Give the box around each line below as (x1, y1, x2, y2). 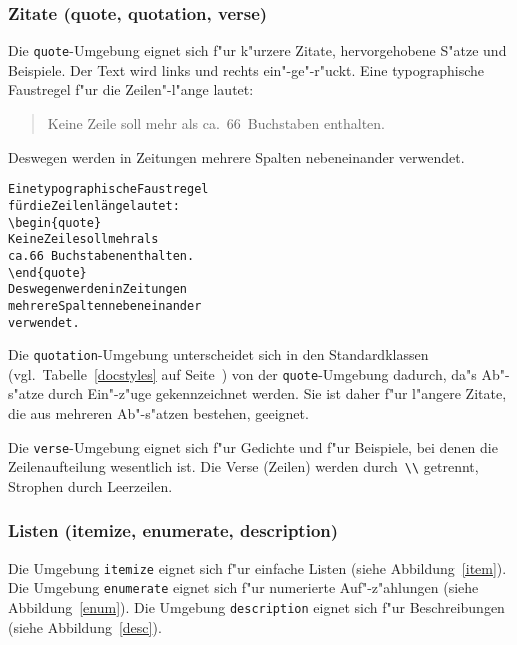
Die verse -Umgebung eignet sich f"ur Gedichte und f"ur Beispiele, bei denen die (8, 436, 498, 457)
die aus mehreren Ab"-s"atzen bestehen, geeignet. (8, 403, 309, 424)
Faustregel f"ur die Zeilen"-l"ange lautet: (8, 79, 254, 100)
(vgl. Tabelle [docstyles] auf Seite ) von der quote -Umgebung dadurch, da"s (8, 363, 477, 384)
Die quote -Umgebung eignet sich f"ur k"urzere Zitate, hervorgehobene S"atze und (8, 40, 507, 61)
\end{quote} (8, 265, 87, 280)
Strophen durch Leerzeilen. (8, 475, 173, 496)
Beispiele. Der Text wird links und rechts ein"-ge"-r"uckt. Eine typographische (8, 59, 485, 80)
